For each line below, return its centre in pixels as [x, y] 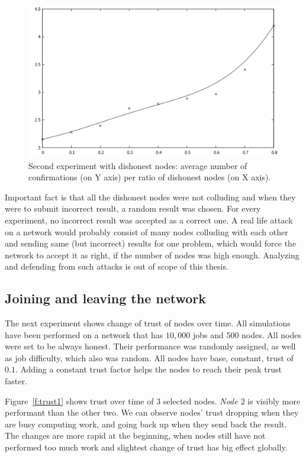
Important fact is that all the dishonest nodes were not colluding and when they [150, 197]
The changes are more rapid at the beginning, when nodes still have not [135, 435]
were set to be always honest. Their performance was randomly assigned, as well [150, 346]
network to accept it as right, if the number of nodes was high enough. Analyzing [152, 255]
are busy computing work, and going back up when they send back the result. [146, 424]
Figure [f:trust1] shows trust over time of [79, 401]
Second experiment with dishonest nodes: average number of [138, 165]
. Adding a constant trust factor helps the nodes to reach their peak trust [149, 369]
